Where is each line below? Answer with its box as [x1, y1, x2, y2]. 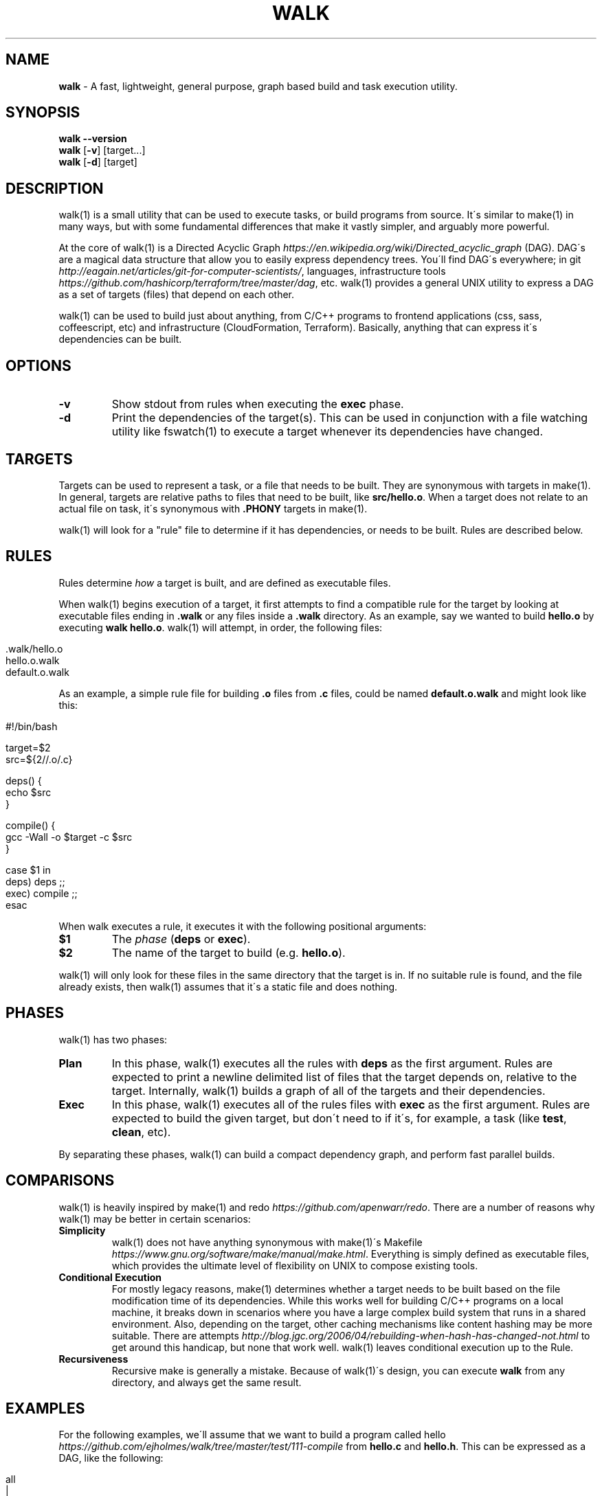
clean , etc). [111, 1124, 171, 1139]
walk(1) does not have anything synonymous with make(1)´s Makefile [111, 1236, 423, 1248]
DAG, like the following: [58, 1452, 164, 1464]
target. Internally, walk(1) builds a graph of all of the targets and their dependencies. [111, 1083, 546, 1098]
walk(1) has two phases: [58, 1033, 168, 1045]
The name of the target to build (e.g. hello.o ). [111, 945, 346, 960]
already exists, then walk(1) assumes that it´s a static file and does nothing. [58, 980, 398, 993]
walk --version [58, 133, 127, 145]
